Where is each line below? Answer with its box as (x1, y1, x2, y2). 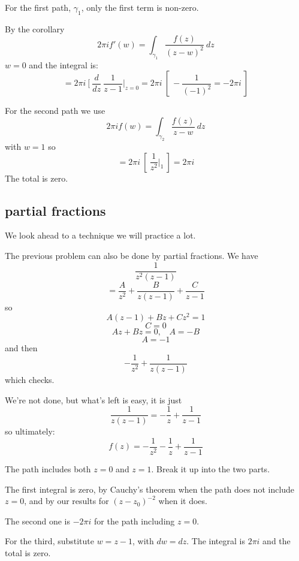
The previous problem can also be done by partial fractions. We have (5, 249, 258, 261)
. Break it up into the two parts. (151, 462, 270, 475)
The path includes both (5, 462, 91, 475)
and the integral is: (29, 58, 98, 71)
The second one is (5, 514, 71, 527)
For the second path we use (5, 104, 105, 117)
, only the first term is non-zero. (81, 1, 199, 13)
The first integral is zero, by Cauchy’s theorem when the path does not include (5, 482, 295, 495)
